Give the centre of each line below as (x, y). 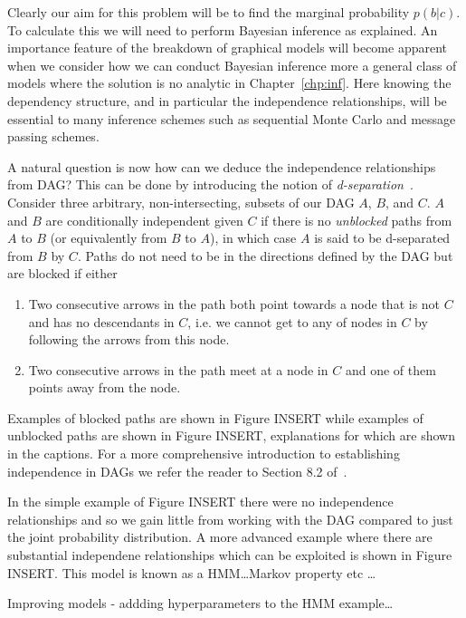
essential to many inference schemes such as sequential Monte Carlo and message (232, 118)
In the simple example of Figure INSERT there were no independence (200, 502)
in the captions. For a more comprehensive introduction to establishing (204, 454)
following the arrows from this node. (129, 339)
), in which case (253, 238)
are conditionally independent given (144, 220)
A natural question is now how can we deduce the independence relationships (222, 166)
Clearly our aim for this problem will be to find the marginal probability (209, 12)
